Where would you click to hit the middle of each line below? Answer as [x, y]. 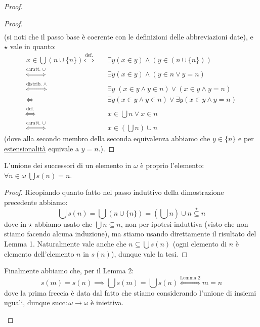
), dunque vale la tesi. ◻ [149, 253]
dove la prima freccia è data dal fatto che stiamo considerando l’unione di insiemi [130, 292]
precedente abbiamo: [36, 202]
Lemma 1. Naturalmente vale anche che [65, 244]
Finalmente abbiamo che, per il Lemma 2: [69, 271]
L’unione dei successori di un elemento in [68, 165]
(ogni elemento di [200, 244]
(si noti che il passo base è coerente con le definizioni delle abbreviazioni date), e [129, 36]
